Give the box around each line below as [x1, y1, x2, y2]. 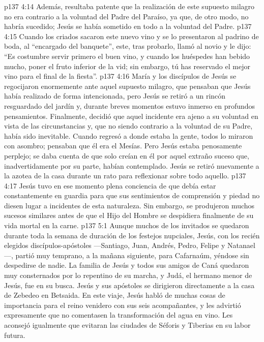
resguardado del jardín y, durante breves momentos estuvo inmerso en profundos [4, 100, 255, 111]
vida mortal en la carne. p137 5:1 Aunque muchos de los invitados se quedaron [4, 220, 249, 231]
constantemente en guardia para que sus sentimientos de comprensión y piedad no [4, 190, 260, 201]
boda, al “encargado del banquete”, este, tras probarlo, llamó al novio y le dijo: [4, 41, 251, 51]
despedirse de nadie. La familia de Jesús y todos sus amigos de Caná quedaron [4, 260, 249, 270]
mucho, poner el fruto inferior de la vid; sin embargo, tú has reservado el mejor [4, 60, 250, 71]
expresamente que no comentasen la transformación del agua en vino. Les [4, 309, 233, 320]
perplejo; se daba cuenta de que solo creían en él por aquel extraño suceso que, [4, 150, 249, 161]
